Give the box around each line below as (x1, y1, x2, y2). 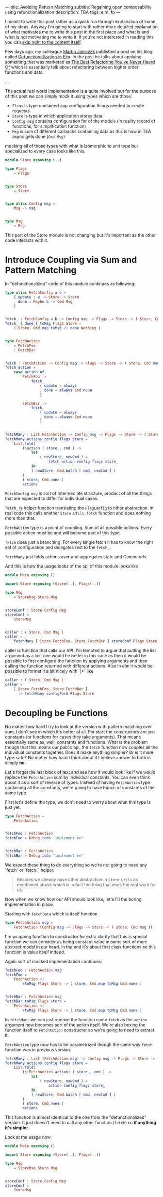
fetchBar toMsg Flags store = (5, 999, 66, 1004)
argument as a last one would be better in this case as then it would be (5, 653, 147, 659)
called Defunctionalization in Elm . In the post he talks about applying (5, 54, 142, 60)
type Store (5, 184, 27, 189)
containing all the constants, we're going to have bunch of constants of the (5, 784, 155, 790)
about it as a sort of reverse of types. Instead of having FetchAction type (5, 779, 150, 785)
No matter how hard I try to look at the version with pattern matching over (5, 723, 152, 730)
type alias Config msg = (5, 201, 55, 206)
